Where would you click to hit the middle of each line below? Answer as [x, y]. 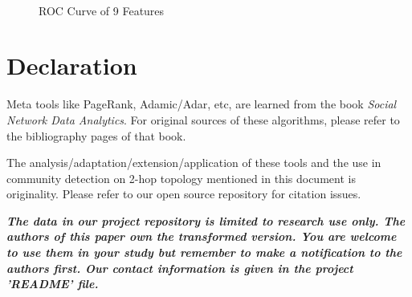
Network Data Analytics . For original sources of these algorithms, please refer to [203, 119]
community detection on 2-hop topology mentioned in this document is [181, 178]
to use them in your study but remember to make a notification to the [204, 252]
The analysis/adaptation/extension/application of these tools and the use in [194, 163]
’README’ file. [53, 284]
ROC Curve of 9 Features [102, 10]
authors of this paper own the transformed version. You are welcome [202, 236]
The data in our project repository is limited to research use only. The [206, 220]
